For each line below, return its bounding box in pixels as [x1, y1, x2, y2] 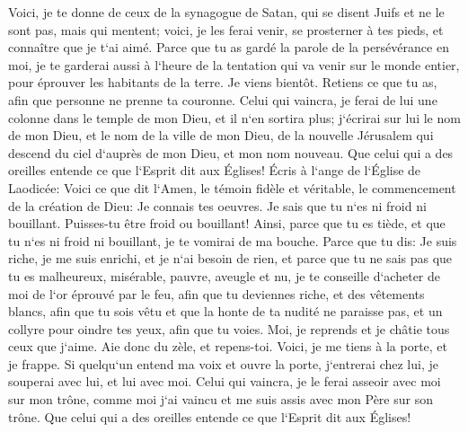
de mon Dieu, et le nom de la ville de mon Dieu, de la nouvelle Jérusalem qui [8, 126, 434, 145]
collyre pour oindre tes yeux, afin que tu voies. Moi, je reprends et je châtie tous [8, 319, 450, 338]
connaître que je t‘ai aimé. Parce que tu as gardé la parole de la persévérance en [8, 38, 449, 57]
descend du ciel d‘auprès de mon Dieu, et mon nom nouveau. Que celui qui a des [8, 143, 454, 162]
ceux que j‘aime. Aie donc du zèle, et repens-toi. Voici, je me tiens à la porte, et [8, 337, 448, 356]
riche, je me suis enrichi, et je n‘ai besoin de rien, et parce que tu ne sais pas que [8, 249, 453, 268]
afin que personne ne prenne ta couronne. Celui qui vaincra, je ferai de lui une [8, 90, 437, 109]
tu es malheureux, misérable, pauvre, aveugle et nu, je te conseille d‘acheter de [8, 266, 441, 285]
